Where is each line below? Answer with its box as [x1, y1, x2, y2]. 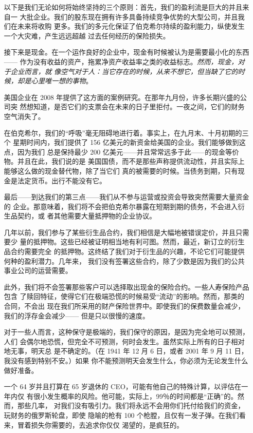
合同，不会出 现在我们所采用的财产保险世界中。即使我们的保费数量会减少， [4, 301, 245, 311]
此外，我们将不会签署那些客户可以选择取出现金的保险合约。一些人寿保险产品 [4, 281, 249, 292]
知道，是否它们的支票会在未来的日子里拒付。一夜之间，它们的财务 [33, 101, 245, 112]
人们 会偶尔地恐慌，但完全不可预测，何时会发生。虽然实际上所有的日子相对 [4, 336, 245, 346]
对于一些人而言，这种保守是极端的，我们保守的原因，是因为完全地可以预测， [4, 327, 249, 337]
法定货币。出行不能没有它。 [17, 175, 106, 185]
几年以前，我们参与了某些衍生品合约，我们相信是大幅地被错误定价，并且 [4, 227, 235, 237]
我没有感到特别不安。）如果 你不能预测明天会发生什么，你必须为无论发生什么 [4, 355, 248, 365]
